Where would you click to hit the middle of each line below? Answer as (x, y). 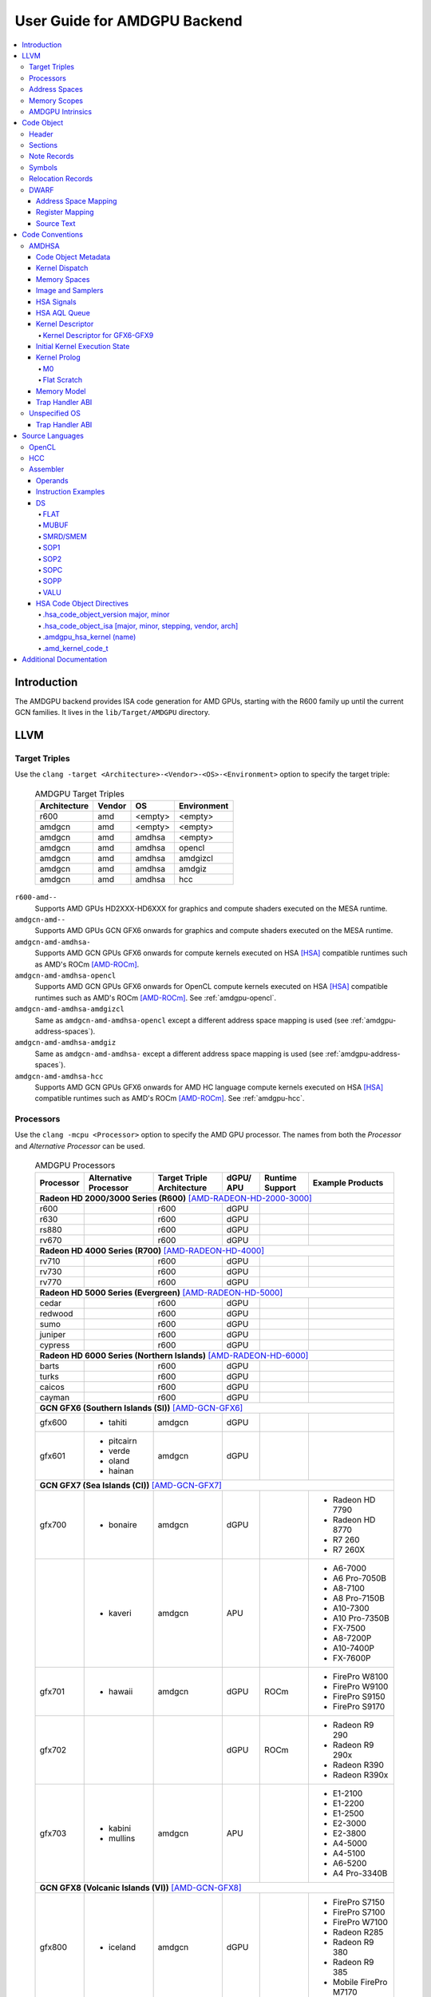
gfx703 (53, 1833)
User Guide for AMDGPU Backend (129, 21)
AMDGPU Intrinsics (60, 111)
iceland (122, 1947)
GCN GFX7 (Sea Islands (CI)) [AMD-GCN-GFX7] (131, 1485)
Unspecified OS (55, 413)
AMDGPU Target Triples (80, 794)
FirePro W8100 (360, 1676)
